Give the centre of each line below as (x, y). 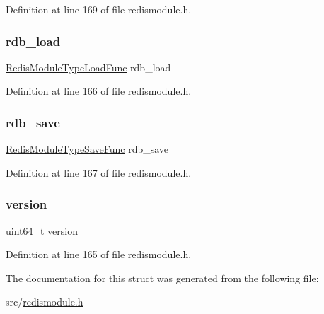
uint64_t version (42, 230)
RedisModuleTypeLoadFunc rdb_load (88, 67)
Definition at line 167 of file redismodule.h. (99, 172)
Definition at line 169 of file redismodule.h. (99, 9)
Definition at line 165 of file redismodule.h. (99, 254)
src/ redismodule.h (45, 302)
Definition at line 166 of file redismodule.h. (99, 91)
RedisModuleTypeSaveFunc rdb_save (87, 149)
